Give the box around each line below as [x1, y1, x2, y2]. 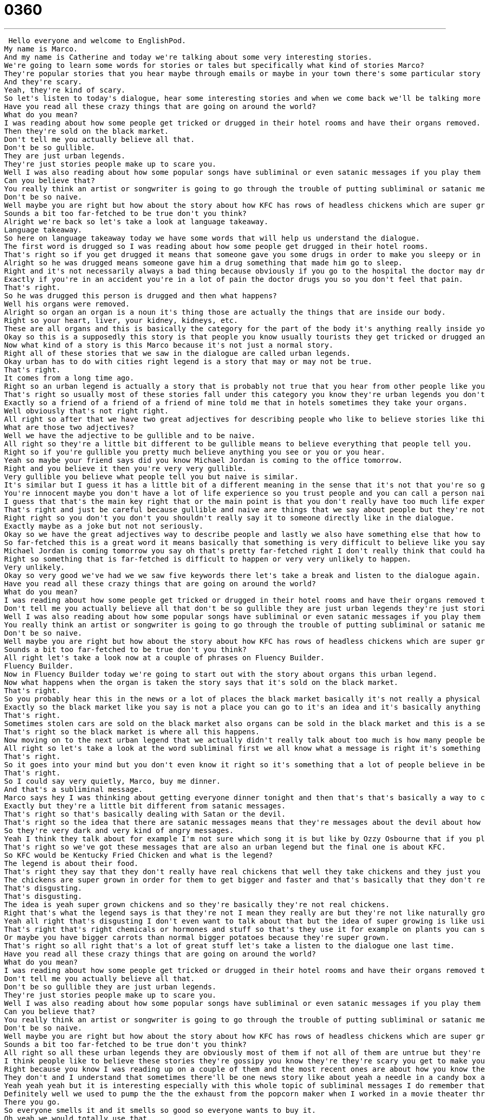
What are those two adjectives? [4, 423, 134, 431]
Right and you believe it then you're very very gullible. [4, 464, 247, 473]
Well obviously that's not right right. [4, 406, 169, 415]
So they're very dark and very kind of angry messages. [4, 826, 234, 835]
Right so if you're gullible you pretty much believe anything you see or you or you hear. [4, 447, 385, 456]
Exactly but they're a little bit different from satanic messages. [4, 801, 286, 810]
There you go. [4, 1097, 61, 1106]
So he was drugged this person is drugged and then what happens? [4, 291, 277, 300]
